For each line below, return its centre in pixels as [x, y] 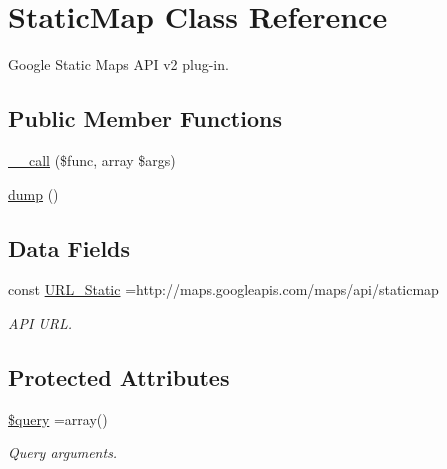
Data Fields [69, 247]
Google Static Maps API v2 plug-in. [118, 64]
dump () [33, 193]
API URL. [40, 322]
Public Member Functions [145, 118]
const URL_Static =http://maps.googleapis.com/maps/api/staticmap [223, 289]
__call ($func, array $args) [92, 159]
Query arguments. [63, 452]
